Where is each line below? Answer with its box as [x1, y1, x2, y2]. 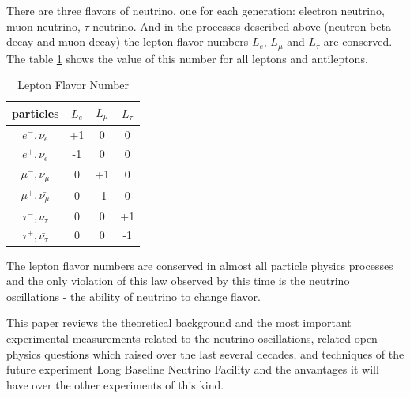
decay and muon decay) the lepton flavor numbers [6, 33, 249, 50]
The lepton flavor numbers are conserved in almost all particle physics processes [6, 257, 393, 273]
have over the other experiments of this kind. [6, 376, 224, 392]
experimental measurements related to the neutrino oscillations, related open [6, 329, 378, 346]
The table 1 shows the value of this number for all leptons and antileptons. [6, 50, 368, 66]
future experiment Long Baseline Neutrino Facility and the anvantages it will [6, 361, 379, 377]
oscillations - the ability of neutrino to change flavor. [6, 287, 261, 304]
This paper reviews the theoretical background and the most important [6, 314, 352, 331]
